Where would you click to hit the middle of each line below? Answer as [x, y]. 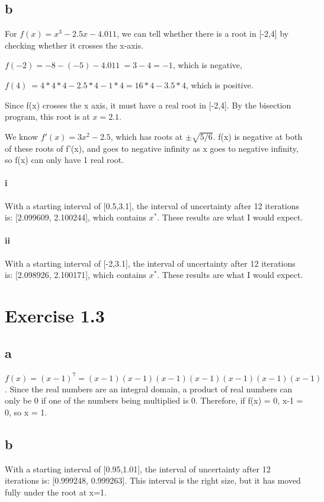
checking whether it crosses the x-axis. [74, 45]
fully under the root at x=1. [56, 492]
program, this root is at [47, 116]
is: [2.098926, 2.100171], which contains [76, 275]
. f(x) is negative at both [258, 136]
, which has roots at [147, 136]
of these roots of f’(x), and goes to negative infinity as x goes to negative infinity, [152, 148]
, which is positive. [219, 84]
